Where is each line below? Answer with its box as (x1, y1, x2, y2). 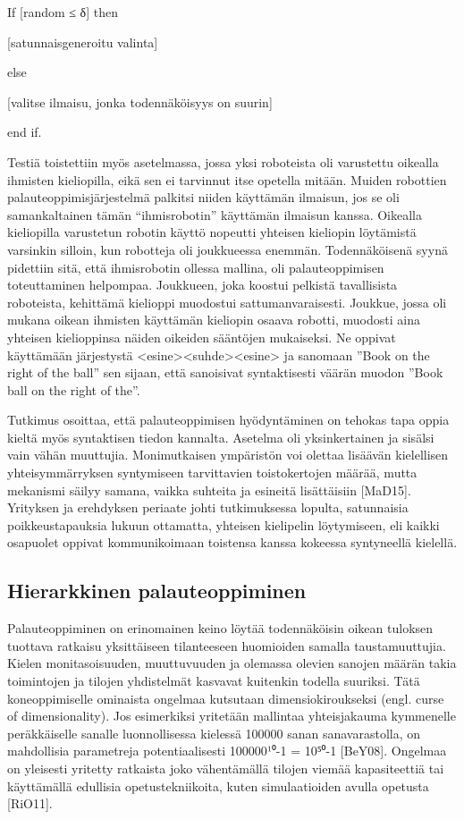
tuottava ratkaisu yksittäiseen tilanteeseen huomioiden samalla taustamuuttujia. (7, 636, 446, 654)
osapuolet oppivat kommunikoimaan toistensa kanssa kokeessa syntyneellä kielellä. (7, 533, 458, 552)
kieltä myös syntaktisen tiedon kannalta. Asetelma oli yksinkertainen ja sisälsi (7, 427, 434, 446)
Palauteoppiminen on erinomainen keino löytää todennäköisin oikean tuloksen (7, 619, 434, 637)
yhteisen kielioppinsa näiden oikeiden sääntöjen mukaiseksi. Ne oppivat (7, 327, 396, 346)
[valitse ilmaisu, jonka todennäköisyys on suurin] (7, 92, 273, 111)
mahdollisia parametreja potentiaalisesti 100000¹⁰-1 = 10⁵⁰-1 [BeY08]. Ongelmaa (7, 741, 447, 760)
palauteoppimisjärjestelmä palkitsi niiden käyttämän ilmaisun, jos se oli (7, 188, 400, 207)
